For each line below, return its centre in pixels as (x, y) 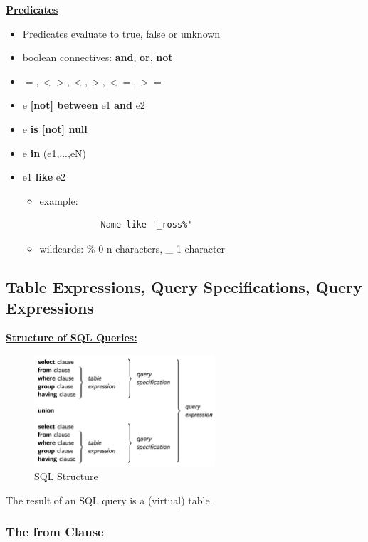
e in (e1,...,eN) (54, 153)
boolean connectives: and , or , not (98, 57)
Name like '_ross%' (147, 225)
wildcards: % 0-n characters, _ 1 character (132, 248)
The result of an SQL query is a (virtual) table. (109, 500)
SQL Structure (66, 476)
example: (59, 200)
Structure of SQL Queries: (72, 338)
